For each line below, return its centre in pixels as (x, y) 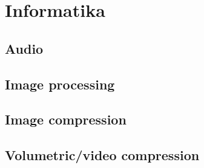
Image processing (60, 84)
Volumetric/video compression (102, 155)
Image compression (66, 119)
